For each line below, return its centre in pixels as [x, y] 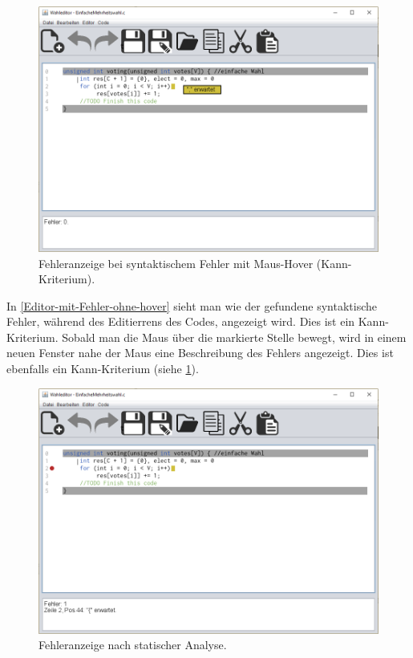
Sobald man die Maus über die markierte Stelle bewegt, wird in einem [234, 337]
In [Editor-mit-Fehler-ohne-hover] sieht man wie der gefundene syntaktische [192, 305]
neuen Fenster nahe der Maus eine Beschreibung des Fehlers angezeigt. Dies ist [200, 353]
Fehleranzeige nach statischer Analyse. [133, 645]
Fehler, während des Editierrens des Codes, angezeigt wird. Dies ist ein [181, 321]
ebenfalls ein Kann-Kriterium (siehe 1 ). [103, 369]
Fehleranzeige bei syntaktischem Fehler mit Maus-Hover [176, 263]
